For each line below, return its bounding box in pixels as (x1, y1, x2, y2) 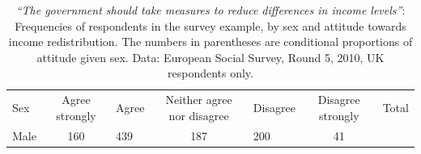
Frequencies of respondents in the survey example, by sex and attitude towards (15, 17, 406, 34)
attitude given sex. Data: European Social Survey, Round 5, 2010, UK (36, 48, 385, 65)
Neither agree (165, 91, 232, 108)
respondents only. (168, 65, 253, 81)
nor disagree (168, 106, 229, 123)
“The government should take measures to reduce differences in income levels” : (15, 2, 406, 18)
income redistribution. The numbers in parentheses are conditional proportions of (8, 33, 413, 50)
